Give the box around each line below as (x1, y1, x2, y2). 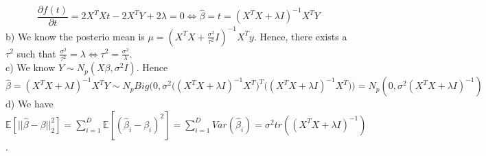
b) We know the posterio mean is (5, 29, 145, 43)
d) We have (5, 96, 54, 111)
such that (16, 46, 56, 60)
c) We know (5, 60, 56, 75)
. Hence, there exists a (253, 29, 347, 43)
